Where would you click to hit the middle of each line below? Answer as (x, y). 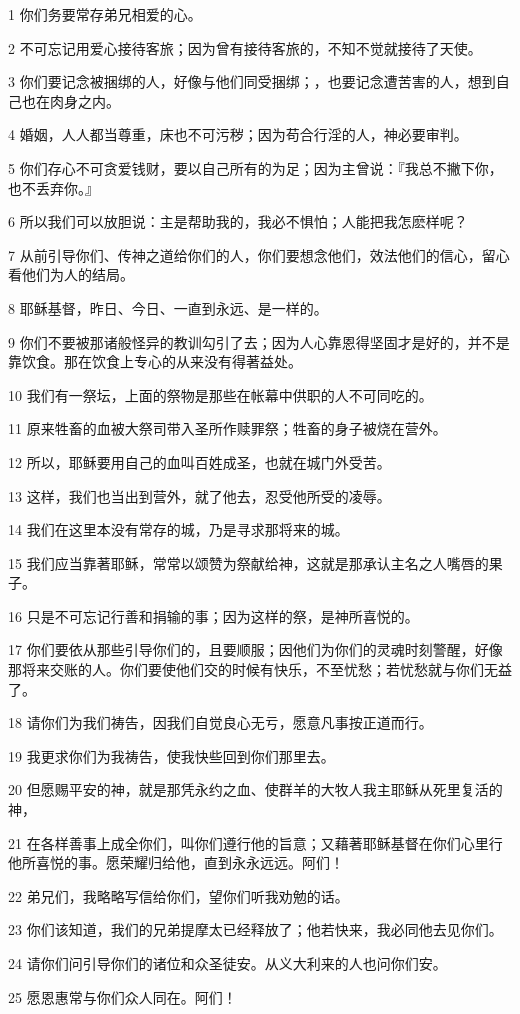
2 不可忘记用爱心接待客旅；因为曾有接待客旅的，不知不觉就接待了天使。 (245, 47)
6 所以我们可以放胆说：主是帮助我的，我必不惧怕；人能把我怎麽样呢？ (238, 221)
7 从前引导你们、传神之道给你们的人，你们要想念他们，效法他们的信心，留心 (259, 254)
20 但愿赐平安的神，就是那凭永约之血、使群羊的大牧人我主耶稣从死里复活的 (255, 789)
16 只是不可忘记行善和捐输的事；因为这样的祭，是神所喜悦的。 (213, 615)
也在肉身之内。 (70, 100)
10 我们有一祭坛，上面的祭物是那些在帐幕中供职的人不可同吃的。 (220, 394)
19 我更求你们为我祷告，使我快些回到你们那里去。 (171, 755)
